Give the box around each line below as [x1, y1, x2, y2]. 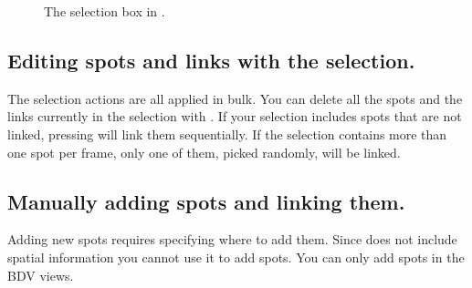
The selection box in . [44, 2, 165, 20]
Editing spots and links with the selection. [7, 46, 415, 74]
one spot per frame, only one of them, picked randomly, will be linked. [7, 142, 401, 161]
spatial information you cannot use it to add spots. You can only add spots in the [7, 247, 465, 266]
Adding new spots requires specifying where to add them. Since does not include [7, 230, 457, 249]
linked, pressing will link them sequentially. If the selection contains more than [7, 124, 447, 143]
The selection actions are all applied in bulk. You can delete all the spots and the [7, 88, 463, 108]
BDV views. [7, 265, 74, 284]
